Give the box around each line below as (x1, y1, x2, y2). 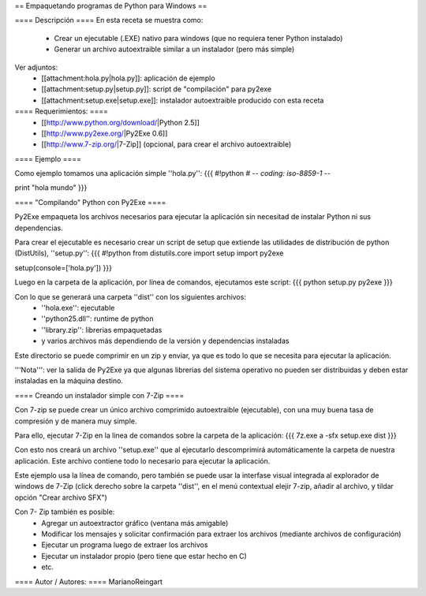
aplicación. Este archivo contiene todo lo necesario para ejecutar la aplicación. (14, 456, 271, 465)
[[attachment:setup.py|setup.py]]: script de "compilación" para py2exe (41, 84, 272, 94)
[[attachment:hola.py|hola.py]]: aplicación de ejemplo (41, 73, 216, 83)
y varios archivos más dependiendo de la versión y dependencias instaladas (41, 336, 290, 346)
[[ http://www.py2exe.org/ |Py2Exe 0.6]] (41, 129, 168, 138)
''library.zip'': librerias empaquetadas (41, 325, 163, 334)
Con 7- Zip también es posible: (14, 507, 115, 516)
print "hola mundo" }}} (14, 183, 88, 192)
